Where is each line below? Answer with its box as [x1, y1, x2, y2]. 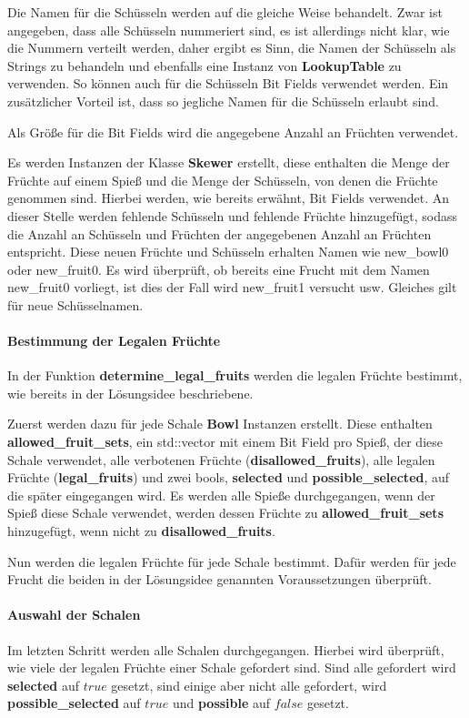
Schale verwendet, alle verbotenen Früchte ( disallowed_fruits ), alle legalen [7, 450, 435, 469]
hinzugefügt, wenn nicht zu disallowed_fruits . [7, 521, 275, 541]
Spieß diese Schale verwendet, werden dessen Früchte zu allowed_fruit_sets [7, 503, 444, 522]
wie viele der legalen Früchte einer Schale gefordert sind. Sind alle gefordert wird [7, 658, 456, 677]
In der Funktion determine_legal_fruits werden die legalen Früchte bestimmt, [7, 366, 463, 385]
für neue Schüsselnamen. [7, 295, 144, 314]
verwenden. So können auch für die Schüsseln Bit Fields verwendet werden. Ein [7, 74, 449, 93]
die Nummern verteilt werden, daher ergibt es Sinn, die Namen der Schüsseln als [7, 38, 456, 57]
